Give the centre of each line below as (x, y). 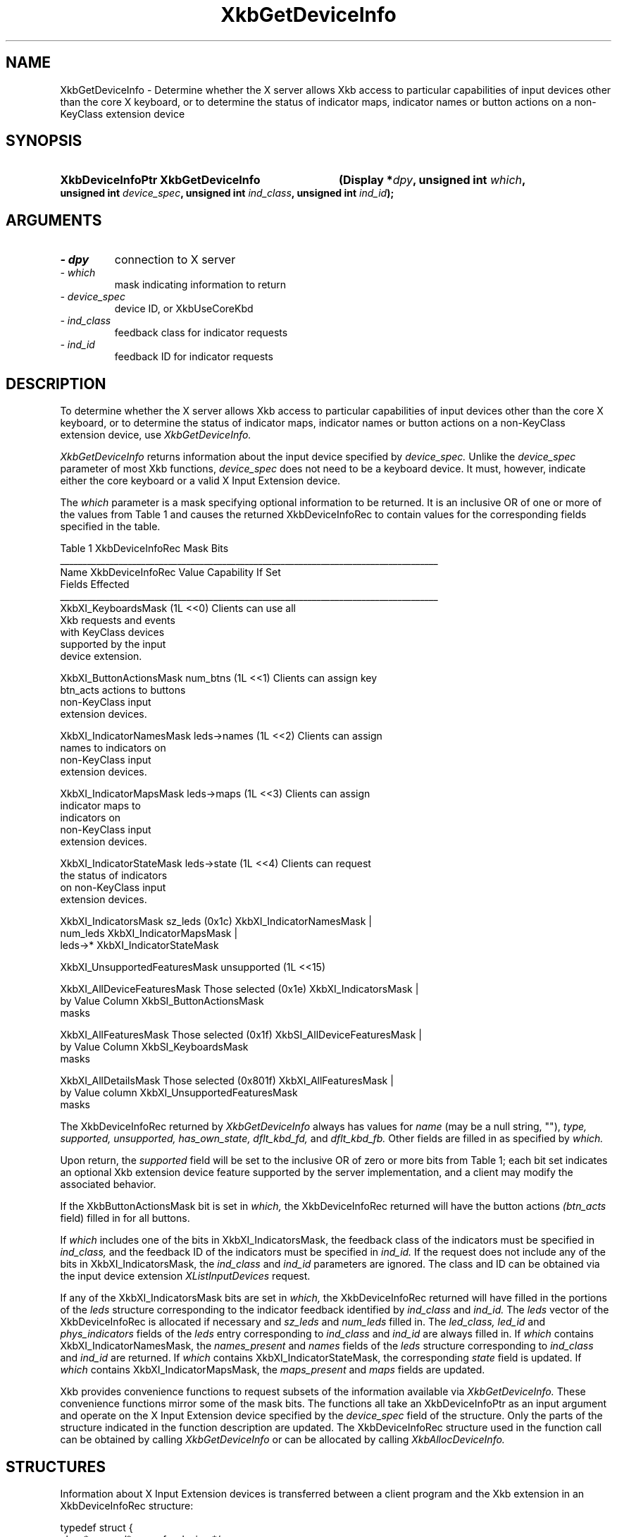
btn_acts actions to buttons (123, 690)
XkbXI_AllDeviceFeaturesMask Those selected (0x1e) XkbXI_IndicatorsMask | (239, 989)
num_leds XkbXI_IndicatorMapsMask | (149, 933)
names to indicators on (113, 748)
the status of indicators (114, 876)
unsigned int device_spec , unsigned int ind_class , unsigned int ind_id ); (227, 193)
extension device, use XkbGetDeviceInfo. (156, 435)
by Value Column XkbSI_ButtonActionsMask (162, 1001)
